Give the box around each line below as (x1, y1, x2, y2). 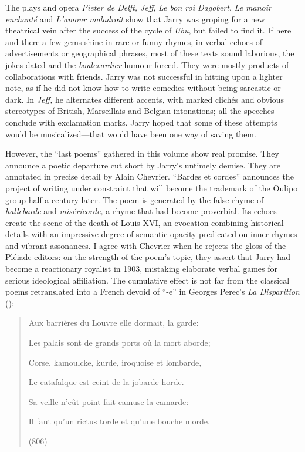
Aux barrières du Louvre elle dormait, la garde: (28, 316, 199, 329)
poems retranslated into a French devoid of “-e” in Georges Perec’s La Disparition (5, 285, 300, 298)
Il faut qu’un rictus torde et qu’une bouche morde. (28, 415, 210, 427)
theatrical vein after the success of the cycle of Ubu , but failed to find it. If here (5, 24, 292, 36)
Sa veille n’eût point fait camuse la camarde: (28, 395, 189, 407)
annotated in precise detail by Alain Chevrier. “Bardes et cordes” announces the (5, 170, 294, 183)
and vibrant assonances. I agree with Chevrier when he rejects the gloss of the (5, 239, 286, 251)
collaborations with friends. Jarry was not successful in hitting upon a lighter (5, 70, 283, 82)
